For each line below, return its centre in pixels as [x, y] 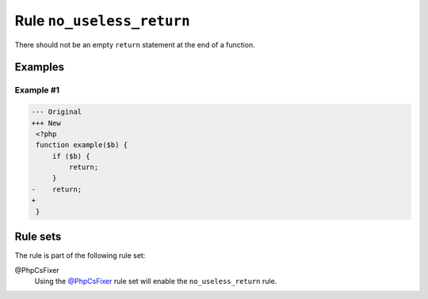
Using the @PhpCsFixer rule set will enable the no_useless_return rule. [156, 281]
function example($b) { [82, 145]
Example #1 [37, 90]
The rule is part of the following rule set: [80, 255]
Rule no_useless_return [102, 21]
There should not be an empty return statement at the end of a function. [135, 44]
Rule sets [38, 237]
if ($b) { [71, 156]
